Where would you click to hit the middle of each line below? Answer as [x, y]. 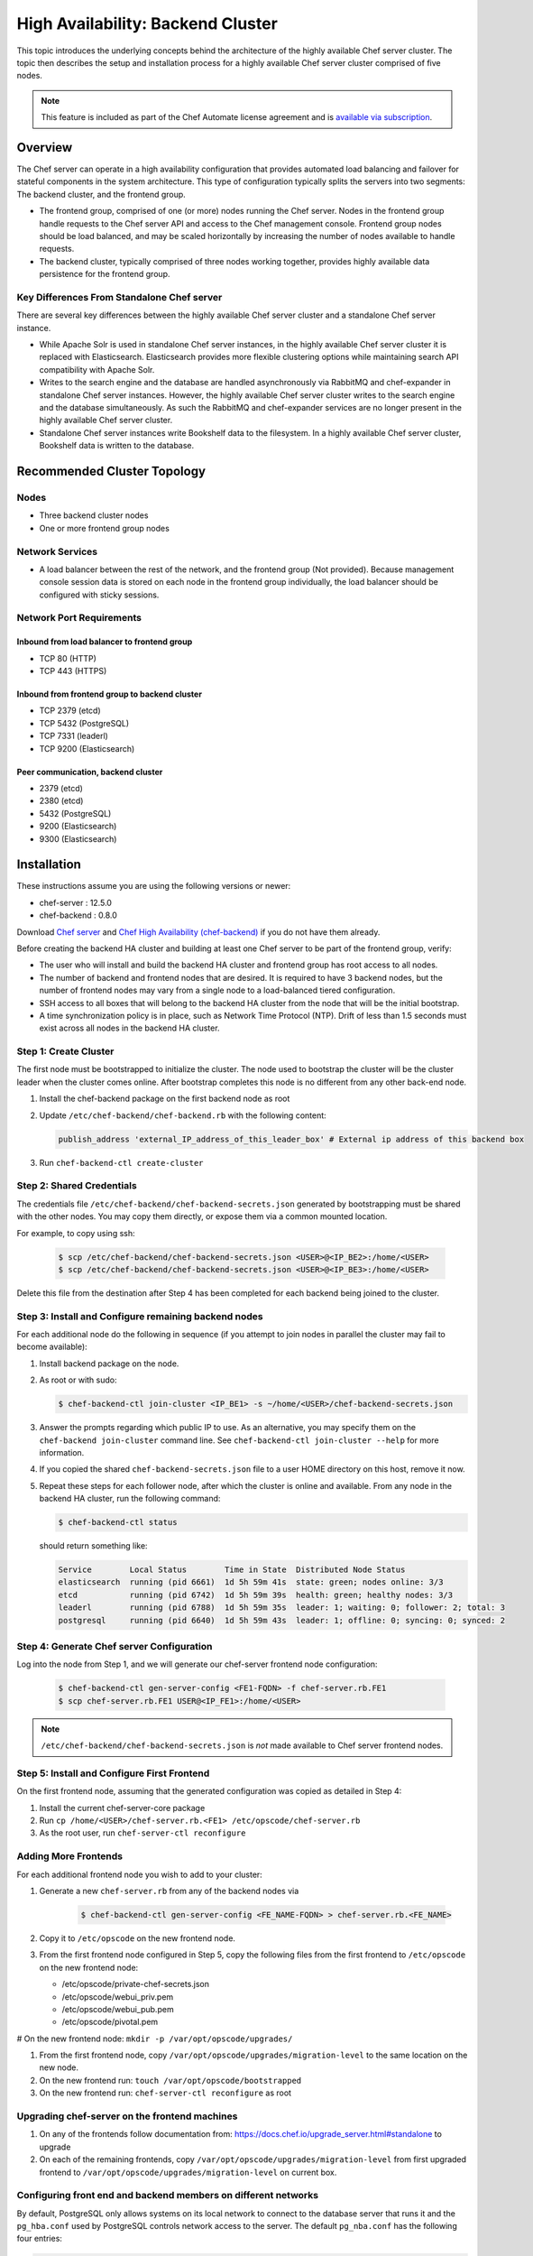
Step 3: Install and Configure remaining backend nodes [140, 1316]
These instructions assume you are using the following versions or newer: [154, 886]
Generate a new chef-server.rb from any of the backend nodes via [169, 1891]
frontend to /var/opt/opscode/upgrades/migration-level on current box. [188, 2172]
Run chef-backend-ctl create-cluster [121, 1162]
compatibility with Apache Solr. [97, 369]
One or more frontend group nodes [105, 528]
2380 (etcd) [61, 801]
